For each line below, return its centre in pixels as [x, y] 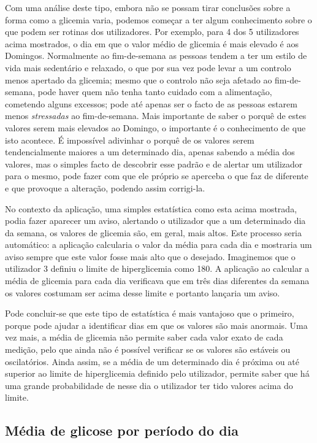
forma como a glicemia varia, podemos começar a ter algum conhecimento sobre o [158, 19]
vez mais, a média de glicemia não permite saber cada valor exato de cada [144, 337]
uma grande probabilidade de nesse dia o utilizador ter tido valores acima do [149, 385]
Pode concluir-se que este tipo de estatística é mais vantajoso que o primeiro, [150, 313]
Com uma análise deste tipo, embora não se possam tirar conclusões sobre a [148, 7]
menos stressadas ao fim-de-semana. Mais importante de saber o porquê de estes [156, 116]
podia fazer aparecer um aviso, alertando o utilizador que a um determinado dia [155, 221]
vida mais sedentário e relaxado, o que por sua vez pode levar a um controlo [148, 67]
